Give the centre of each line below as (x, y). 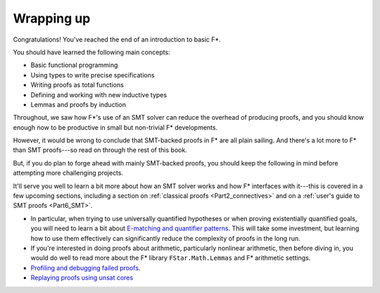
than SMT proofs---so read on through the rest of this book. (100, 150)
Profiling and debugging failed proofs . (85, 268)
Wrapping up (52, 18)
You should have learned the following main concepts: (91, 52)
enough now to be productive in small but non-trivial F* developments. (115, 127)
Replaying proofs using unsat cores (82, 278)
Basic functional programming (74, 65)
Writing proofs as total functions (77, 85)
